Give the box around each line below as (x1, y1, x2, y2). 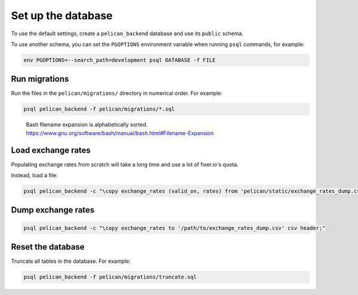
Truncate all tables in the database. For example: (11, 257, 131, 265)
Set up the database (11, 9, 113, 22)
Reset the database (11, 242, 85, 252)
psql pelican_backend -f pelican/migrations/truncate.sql (23, 274, 197, 281)
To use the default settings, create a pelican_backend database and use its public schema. (11, 30, 244, 37)
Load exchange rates (11, 145, 91, 155)
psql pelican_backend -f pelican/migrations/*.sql (23, 106, 175, 113)
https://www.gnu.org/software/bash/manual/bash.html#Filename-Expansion (26, 129, 214, 137)
